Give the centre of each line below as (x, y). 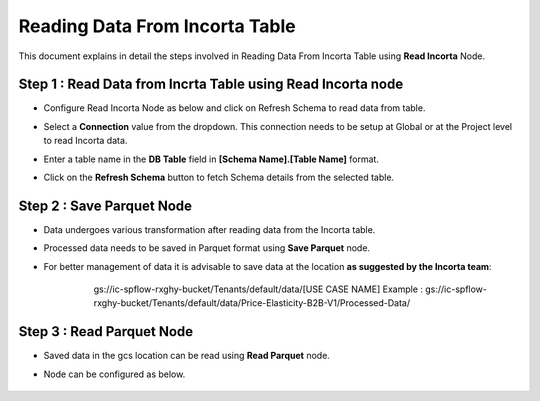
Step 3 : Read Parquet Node (106, 331)
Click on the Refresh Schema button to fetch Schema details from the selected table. (219, 177)
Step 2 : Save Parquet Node (105, 205)
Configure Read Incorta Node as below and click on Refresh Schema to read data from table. (234, 108)
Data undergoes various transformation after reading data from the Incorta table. (209, 229)
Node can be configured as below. (114, 374)
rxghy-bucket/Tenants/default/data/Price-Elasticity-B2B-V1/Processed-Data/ (252, 303)
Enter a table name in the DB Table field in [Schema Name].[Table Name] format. (211, 159)
